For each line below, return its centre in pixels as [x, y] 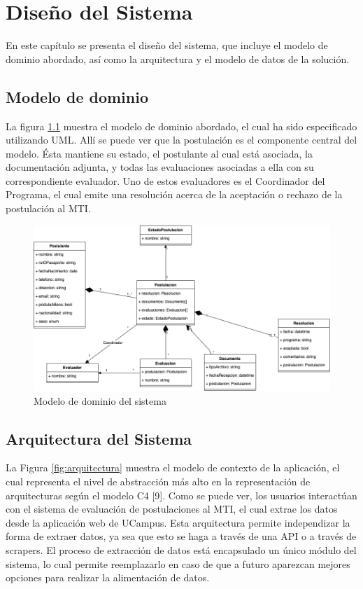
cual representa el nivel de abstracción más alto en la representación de [158, 481]
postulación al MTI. [48, 208]
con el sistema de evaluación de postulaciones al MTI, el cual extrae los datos [172, 509]
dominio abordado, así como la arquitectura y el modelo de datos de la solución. [178, 58]
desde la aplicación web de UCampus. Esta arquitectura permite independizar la [178, 522]
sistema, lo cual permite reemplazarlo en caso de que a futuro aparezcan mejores [178, 563]
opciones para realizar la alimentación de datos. [108, 577]
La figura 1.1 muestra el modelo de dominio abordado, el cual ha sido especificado [181, 126]
